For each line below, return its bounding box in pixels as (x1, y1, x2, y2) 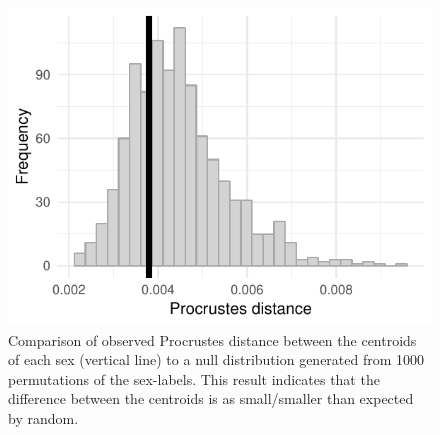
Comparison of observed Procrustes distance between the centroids (8, 329, 417, 350)
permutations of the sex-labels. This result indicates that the (8, 368, 380, 389)
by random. (8, 407, 79, 428)
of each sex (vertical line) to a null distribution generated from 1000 (8, 349, 425, 370)
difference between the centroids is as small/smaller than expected (8, 388, 414, 409)
